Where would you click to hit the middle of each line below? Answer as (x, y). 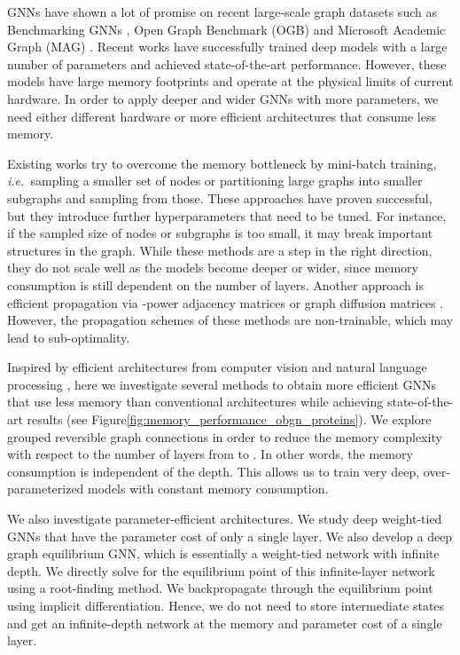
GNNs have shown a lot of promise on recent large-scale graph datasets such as (222, 12)
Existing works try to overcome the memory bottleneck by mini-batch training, (222, 163)
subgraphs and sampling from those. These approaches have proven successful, (220, 197)
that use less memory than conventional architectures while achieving (195, 402)
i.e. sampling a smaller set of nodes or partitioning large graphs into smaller (215, 181)
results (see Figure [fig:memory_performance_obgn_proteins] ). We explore (229, 419)
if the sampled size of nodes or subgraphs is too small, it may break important (220, 233)
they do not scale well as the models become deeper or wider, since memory (213, 268)
